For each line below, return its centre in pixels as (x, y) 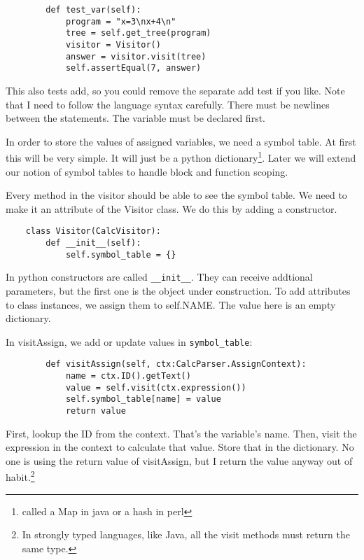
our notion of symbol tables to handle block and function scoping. (147, 171)
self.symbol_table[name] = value (143, 399)
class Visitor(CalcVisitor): (93, 231)
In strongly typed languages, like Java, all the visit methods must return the (186, 534)
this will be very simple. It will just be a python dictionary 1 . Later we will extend (181, 156)
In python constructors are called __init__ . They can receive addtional (159, 277)
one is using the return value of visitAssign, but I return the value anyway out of (179, 460)
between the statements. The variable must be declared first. (135, 118)
